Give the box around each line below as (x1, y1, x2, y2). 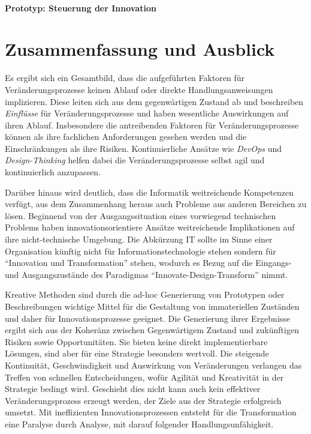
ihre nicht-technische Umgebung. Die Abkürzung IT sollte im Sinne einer (5, 233, 273, 246)
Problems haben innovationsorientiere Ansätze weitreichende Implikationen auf (5, 221, 295, 234)
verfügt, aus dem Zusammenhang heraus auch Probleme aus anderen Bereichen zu (5, 197, 307, 210)
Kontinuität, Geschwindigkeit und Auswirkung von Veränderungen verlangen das (5, 358, 302, 371)
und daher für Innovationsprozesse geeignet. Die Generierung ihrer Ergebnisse (5, 312, 291, 324)
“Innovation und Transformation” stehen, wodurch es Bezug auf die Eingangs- (5, 256, 292, 269)
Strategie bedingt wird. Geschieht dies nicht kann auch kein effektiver (5, 382, 261, 395)
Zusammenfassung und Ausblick (5, 37, 275, 61)
